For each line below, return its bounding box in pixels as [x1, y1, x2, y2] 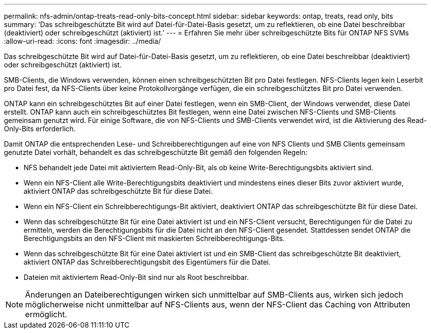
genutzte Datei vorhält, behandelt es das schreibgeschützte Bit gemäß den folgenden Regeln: [4, 148, 308, 156]
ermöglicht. [25, 309, 67, 319]
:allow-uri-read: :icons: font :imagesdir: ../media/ [4, 37, 161, 45]
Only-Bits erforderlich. [4, 124, 76, 133]
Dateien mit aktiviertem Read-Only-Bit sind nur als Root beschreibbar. [24, 273, 249, 281]
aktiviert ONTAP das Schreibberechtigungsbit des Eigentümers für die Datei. [24, 258, 271, 266]
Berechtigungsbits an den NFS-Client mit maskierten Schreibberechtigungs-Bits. [24, 234, 285, 242]
